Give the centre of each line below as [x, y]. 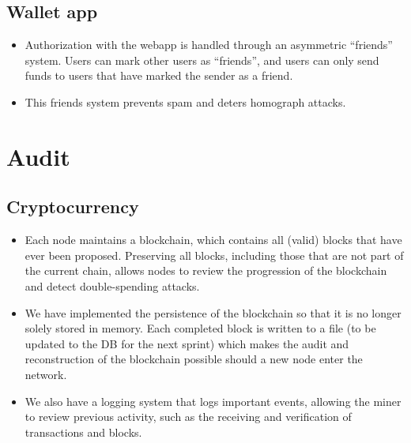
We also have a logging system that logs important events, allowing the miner [213, 401]
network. [46, 374]
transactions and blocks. [83, 432]
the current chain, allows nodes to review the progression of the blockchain [206, 270]
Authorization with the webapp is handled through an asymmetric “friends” [209, 45]
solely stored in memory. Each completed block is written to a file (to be [200, 328]
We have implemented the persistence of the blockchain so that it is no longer [213, 312]
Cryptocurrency [73, 206]
